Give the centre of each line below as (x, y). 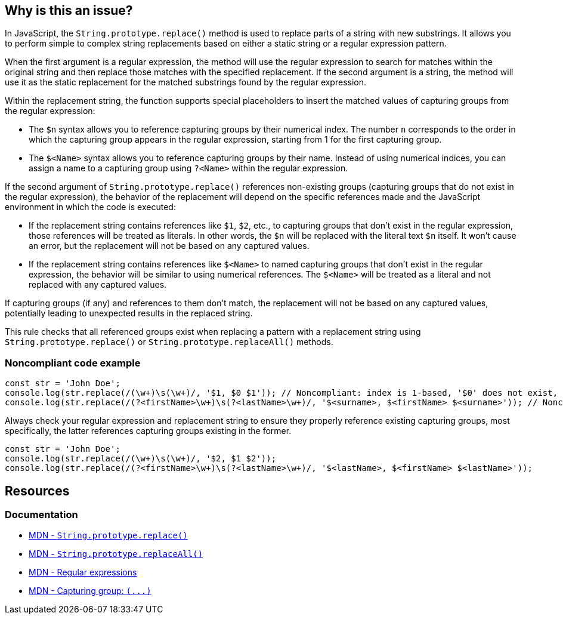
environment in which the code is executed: (90, 207)
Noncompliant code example (73, 363)
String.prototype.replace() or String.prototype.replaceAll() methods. (169, 342)
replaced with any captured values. (98, 285)
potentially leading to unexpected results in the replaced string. (129, 313)
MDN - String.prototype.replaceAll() (116, 554)
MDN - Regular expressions (83, 572)
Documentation (41, 515)
